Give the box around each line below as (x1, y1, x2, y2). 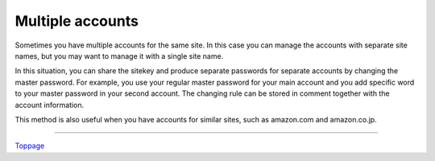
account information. (14, 100, 85, 109)
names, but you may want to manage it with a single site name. (14, 51, 224, 60)
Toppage (14, 141, 45, 151)
